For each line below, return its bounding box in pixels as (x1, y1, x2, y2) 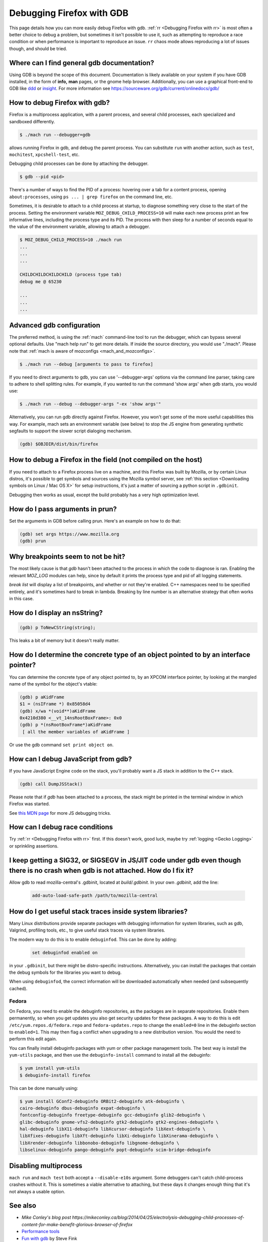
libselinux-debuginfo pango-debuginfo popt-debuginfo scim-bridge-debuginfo (19, 1147, 211, 1153)
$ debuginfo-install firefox (19, 1072, 91, 1078)
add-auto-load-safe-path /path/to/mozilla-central (32, 893, 158, 899)
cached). (9, 985, 28, 991)
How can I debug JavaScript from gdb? (9, 755, 133, 763)
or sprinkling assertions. (9, 843, 59, 849)
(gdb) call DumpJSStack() (19, 781, 83, 787)
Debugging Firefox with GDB (9, 7, 129, 18)
